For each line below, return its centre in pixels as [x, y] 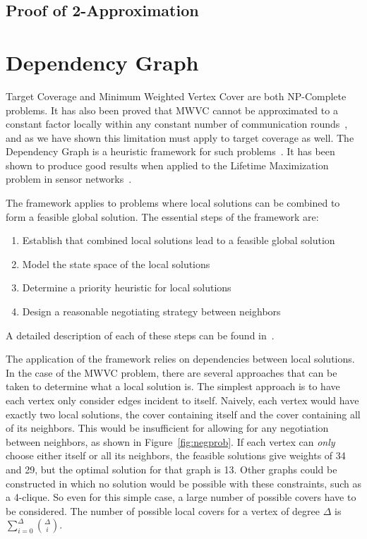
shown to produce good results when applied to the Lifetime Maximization [167, 165]
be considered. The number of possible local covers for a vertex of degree [163, 510]
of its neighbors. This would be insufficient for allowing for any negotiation [167, 428]
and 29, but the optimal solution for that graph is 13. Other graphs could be [172, 469]
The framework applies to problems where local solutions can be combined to [173, 203]
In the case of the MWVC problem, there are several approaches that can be [172, 372]
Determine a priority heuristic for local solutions [127, 287]
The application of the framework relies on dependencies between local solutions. [180, 359]
